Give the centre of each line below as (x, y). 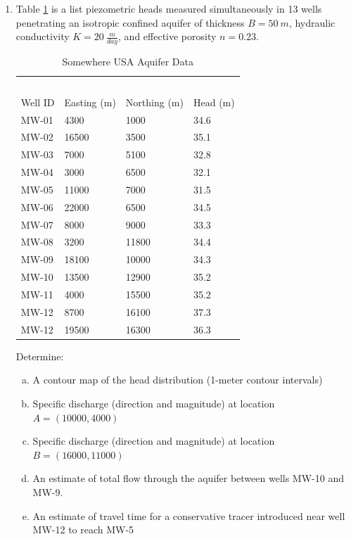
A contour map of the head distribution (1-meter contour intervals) (178, 380)
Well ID (38, 102)
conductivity (43, 36)
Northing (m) (154, 102)
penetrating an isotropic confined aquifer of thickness (130, 22)
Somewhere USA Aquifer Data (128, 62)
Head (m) (214, 102)
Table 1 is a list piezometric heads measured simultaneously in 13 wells (169, 8)
